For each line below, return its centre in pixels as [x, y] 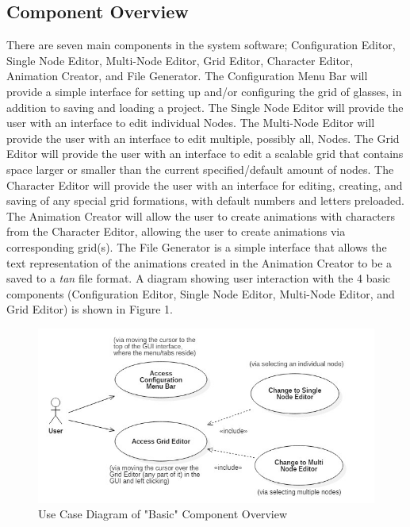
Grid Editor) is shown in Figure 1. [90, 309]
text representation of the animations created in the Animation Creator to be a [199, 262]
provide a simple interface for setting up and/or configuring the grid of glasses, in [204, 91]
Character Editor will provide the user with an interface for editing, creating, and [205, 185]
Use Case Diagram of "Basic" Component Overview [163, 514]
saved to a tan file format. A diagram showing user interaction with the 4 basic [199, 278]
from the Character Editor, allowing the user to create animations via [176, 231]
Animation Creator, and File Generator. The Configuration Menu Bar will [187, 76]
